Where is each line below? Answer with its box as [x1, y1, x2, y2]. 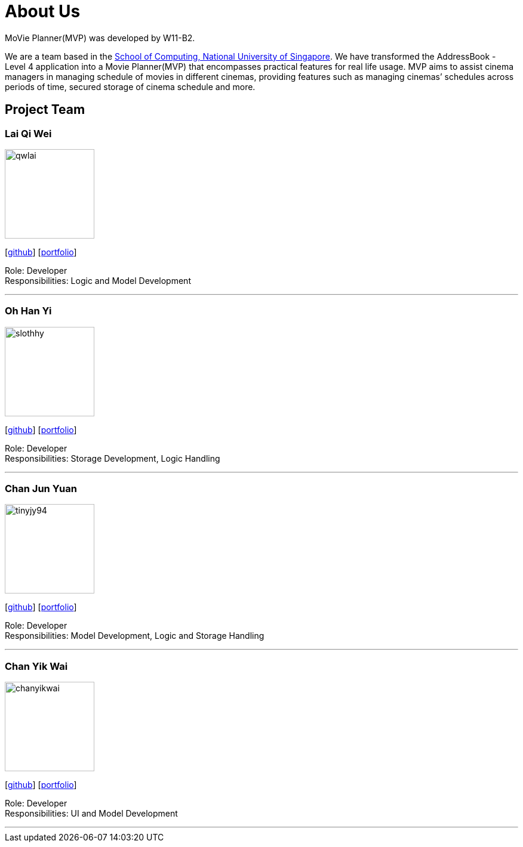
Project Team [5, 102, 85, 118]
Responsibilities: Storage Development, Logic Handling [5, 453, 220, 463]
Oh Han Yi [5, 305, 52, 317]
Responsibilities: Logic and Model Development [5, 275, 191, 286]
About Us [5, 1, 81, 21]
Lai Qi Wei [5, 127, 52, 140]
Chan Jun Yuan [5, 483, 77, 495]
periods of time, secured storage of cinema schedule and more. [5, 81, 256, 92]
